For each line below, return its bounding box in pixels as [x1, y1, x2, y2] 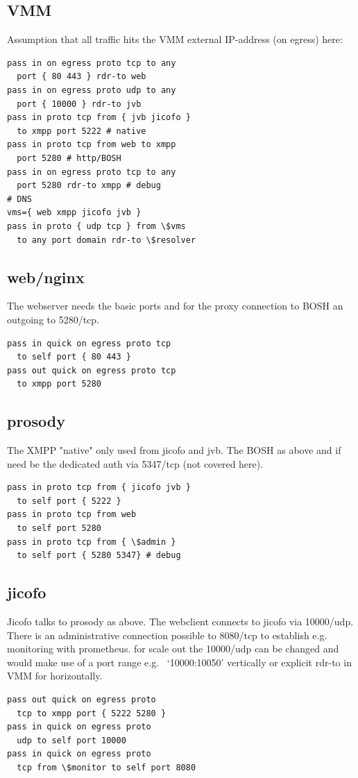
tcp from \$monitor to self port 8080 [17, 762, 196, 772]
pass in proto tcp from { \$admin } [7, 536, 176, 547]
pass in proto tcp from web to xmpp [7, 139, 176, 150]
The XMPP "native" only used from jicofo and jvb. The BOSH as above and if [7, 443, 341, 457]
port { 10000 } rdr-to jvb [17, 99, 142, 109]
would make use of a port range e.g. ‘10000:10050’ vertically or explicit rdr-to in [7, 654, 352, 669]
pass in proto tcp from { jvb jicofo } [7, 112, 191, 123]
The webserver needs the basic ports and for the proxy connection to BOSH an [7, 298, 343, 313]
